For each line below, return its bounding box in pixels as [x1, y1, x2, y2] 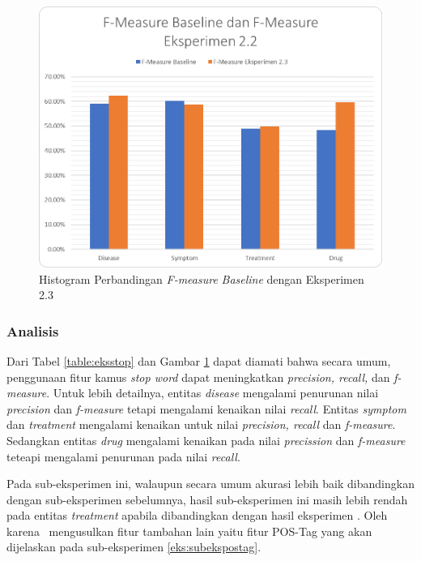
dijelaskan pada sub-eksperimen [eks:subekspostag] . [6, 538, 262, 555]
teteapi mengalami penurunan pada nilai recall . [6, 448, 240, 465]
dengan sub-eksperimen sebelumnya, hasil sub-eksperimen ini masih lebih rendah [6, 490, 408, 507]
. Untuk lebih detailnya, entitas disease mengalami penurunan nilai [46, 384, 379, 401]
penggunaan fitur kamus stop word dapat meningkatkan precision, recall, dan [6, 368, 390, 385]
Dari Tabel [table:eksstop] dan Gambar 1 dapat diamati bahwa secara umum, [6, 352, 391, 369]
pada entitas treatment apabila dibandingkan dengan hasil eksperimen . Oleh [6, 507, 388, 524]
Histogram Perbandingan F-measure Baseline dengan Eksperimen [39, 270, 364, 287]
